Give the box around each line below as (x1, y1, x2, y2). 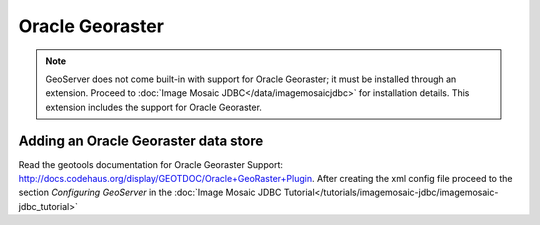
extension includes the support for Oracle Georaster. (45, 101, 262, 113)
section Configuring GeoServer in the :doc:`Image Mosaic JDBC (18, 186, 282, 199)
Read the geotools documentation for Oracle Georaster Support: (18, 158, 284, 170)
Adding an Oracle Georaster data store (18, 132, 264, 149)
